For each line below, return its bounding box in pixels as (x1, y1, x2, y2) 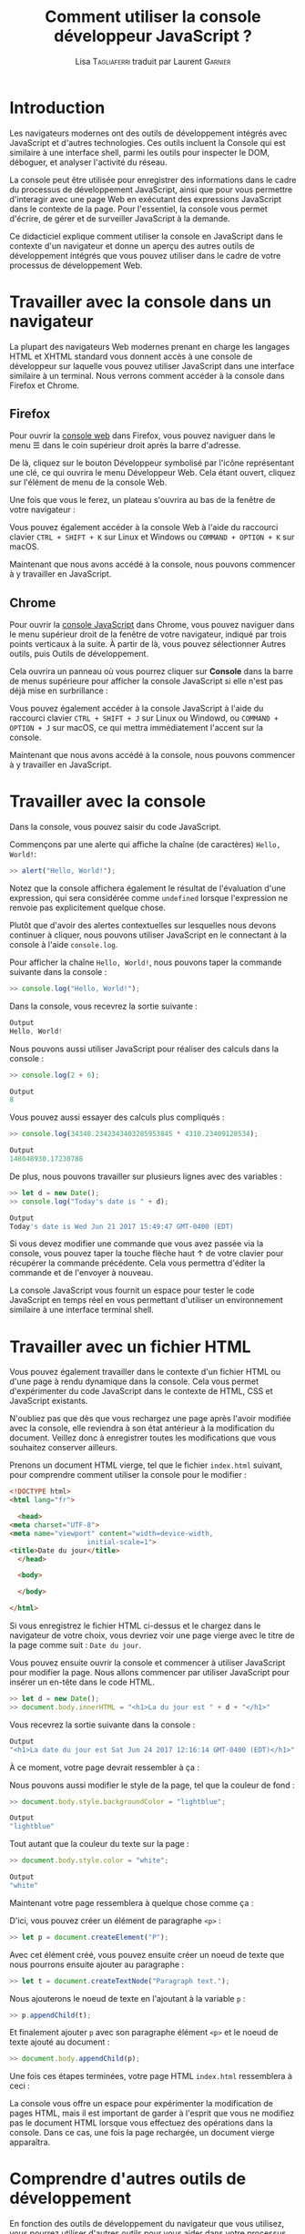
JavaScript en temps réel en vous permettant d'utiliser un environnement (9, 1295, 284, 1306)
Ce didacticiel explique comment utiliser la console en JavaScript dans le (9, 231, 284, 241)
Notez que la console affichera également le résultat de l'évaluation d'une (9, 883, 287, 894)
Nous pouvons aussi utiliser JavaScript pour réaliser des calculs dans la (9, 1043, 280, 1054)
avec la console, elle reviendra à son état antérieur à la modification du (9, 1423, 275, 1434)
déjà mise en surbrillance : (9, 685, 109, 696)
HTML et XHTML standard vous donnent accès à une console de (9, 351, 253, 362)
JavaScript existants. (9, 1396, 88, 1407)
